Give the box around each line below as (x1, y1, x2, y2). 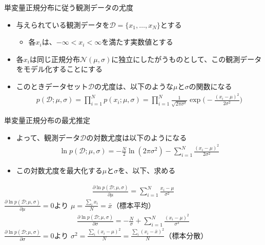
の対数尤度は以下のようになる (86, 132, 187, 142)
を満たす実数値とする (101, 36, 173, 47)
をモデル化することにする (16, 64, 103, 74)
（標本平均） (112, 199, 155, 210)
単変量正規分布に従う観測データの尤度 (4, 2, 133, 12)
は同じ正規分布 (29, 53, 80, 64)
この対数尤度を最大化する (16, 165, 103, 176)
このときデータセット (16, 80, 88, 91)
